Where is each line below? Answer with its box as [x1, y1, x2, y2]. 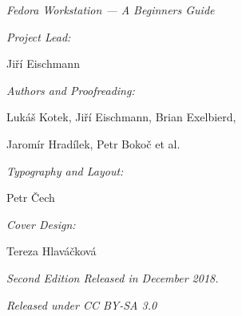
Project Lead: [6, 28, 71, 45]
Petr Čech [6, 189, 55, 206]
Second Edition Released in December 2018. [6, 269, 219, 286]
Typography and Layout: [6, 162, 124, 179]
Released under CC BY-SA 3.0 [6, 296, 157, 313]
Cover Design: [6, 215, 76, 232]
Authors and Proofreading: [6, 81, 135, 98]
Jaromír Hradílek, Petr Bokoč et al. [6, 135, 181, 152]
